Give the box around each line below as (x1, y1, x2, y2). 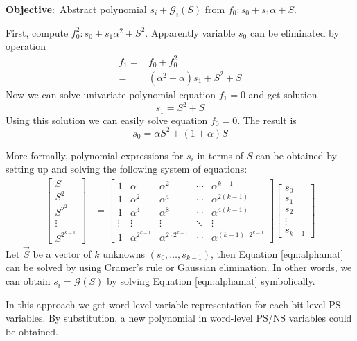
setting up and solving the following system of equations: (6, 161, 247, 176)
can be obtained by (255, 148, 337, 162)
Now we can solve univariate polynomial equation (6, 87, 216, 101)
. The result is (237, 112, 297, 127)
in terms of (197, 148, 244, 162)
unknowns (103, 246, 145, 261)
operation (6, 39, 46, 53)
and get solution (248, 87, 317, 101)
